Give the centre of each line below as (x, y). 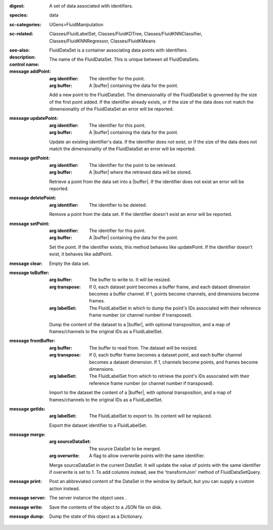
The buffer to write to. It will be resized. (130, 280)
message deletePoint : (33, 198)
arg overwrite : (64, 456)
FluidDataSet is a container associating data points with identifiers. (119, 50)
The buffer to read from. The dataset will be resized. (144, 348)
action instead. (65, 489)
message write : (26, 507)
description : (22, 57)
